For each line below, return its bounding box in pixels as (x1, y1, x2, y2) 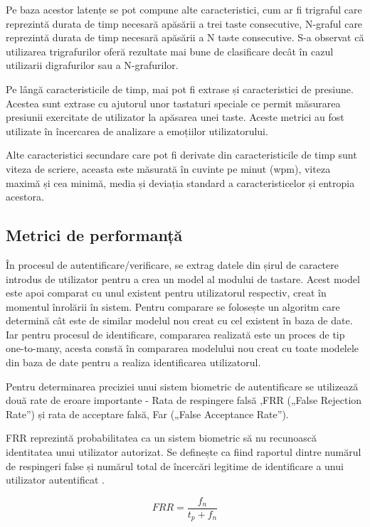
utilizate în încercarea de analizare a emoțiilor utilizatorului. (6, 123, 268, 138)
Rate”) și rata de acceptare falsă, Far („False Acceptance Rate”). (6, 406, 289, 421)
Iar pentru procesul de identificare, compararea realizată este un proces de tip (6, 326, 345, 341)
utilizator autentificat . (6, 472, 105, 487)
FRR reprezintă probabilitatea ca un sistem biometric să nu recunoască (6, 430, 317, 445)
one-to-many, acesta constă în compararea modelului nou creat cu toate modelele (6, 341, 359, 356)
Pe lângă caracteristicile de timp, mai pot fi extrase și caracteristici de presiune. (6, 81, 354, 96)
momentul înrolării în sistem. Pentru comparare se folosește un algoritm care (6, 299, 340, 314)
